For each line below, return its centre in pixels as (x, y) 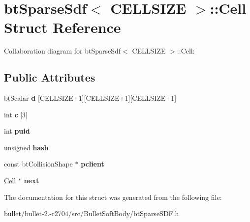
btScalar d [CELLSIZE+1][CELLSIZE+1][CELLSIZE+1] (90, 98)
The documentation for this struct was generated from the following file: (113, 197)
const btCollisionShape (38, 164)
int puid (17, 131)
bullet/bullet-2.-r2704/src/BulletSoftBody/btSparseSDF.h (92, 213)
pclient (93, 164)
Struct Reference (62, 27)
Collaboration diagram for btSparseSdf (62, 51)
